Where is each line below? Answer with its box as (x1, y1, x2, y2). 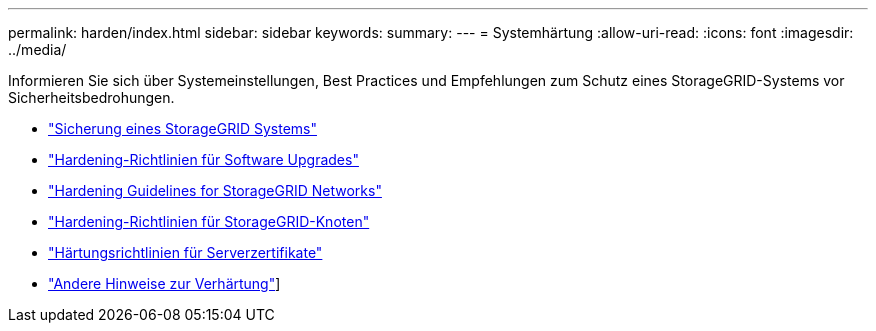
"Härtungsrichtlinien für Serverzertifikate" (48, 244, 323, 261)
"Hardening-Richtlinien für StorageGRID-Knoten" (48, 213, 370, 230)
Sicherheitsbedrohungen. (8, 89, 175, 106)
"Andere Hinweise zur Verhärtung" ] (48, 275, 281, 292)
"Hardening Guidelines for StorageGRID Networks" (48, 182, 382, 199)
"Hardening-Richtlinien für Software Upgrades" (48, 151, 359, 168)
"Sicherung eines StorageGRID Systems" (48, 120, 317, 137)
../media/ (8, 41, 67, 58)
